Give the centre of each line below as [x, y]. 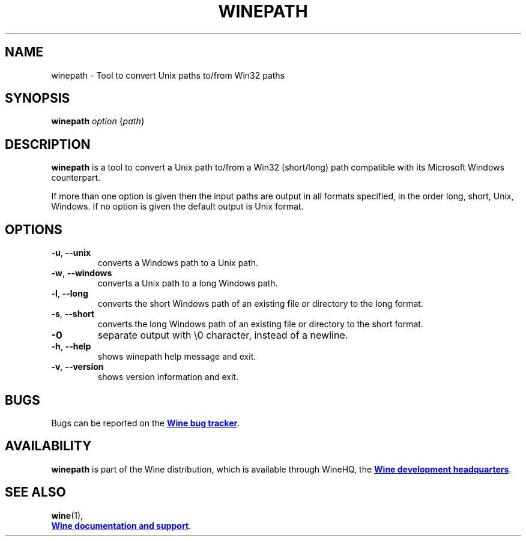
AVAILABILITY [48, 446]
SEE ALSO [35, 492]
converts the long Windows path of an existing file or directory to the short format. [260, 324]
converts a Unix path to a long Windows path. [188, 283]
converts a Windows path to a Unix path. [178, 263]
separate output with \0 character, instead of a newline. [223, 335]
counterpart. [76, 178]
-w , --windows [82, 273]
